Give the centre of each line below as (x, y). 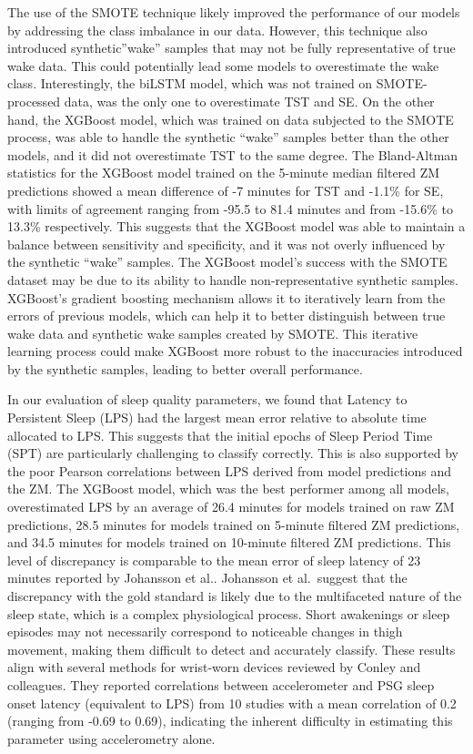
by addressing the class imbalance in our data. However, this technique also (217, 30)
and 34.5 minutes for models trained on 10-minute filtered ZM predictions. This (229, 542)
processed (34, 101)
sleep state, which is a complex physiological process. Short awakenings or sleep (229, 613)
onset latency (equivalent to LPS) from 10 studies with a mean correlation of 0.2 (232, 703)
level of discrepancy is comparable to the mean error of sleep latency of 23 (214, 560)
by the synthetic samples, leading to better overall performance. (185, 368)
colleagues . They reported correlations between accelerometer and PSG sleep (221, 684)
